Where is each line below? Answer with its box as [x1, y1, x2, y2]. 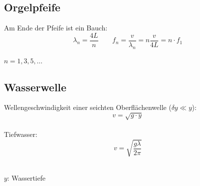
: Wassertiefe [7, 172, 46, 183]
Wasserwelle [4, 79, 67, 94]
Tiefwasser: [4, 129, 37, 139]
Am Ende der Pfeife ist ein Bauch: [4, 23, 108, 33]
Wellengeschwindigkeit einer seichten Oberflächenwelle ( [4, 102, 171, 112]
